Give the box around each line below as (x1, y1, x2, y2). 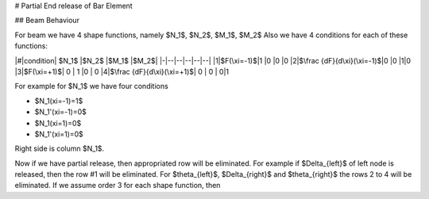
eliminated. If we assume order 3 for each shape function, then (14, 181, 221, 190)
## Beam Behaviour (14, 16, 79, 25)
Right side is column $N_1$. (14, 144, 105, 154)
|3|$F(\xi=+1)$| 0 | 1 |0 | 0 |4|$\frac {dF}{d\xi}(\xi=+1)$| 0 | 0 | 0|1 (14, 67, 230, 76)
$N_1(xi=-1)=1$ (34, 96, 83, 105)
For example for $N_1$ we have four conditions (14, 82, 168, 91)
